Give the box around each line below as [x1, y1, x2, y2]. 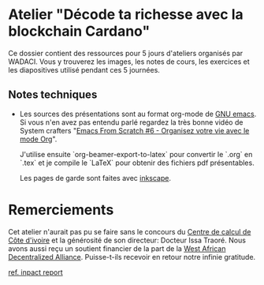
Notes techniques [8, 88, 98, 102]
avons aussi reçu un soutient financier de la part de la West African [8, 243, 226, 253]
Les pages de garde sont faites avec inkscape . [19, 173, 172, 182]
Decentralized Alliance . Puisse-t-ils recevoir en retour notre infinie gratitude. [8, 252, 256, 261]
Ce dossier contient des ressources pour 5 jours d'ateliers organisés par [8, 48, 244, 58]
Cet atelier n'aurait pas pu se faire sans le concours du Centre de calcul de [8, 227, 251, 236]
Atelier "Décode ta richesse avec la [8, 6, 244, 24]
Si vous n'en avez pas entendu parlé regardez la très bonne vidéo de [19, 117, 244, 127]
